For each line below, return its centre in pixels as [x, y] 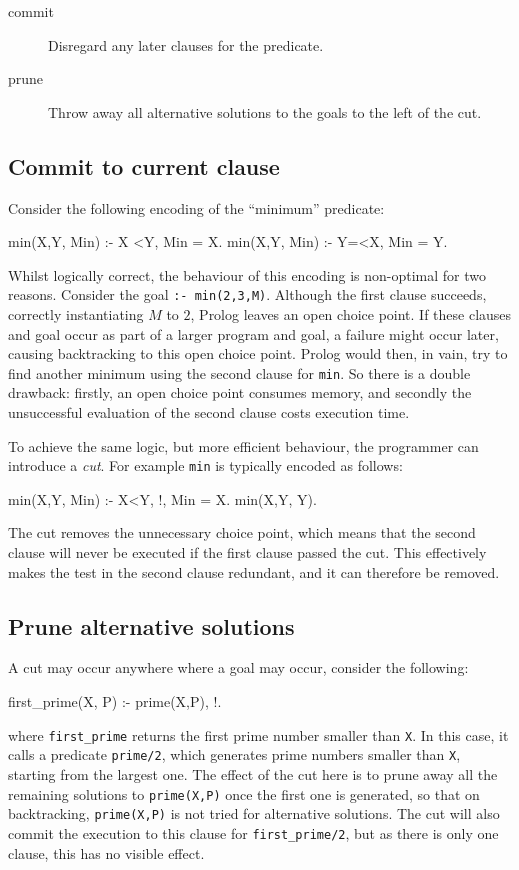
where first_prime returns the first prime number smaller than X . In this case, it [258, 734]
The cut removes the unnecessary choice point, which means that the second [242, 532]
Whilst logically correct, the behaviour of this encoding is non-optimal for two [247, 274]
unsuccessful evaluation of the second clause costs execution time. [209, 412]
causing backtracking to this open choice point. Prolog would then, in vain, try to [258, 353]
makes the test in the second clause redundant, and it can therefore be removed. [254, 571]
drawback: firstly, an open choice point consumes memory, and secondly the [240, 392]
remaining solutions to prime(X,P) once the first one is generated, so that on [244, 793]
